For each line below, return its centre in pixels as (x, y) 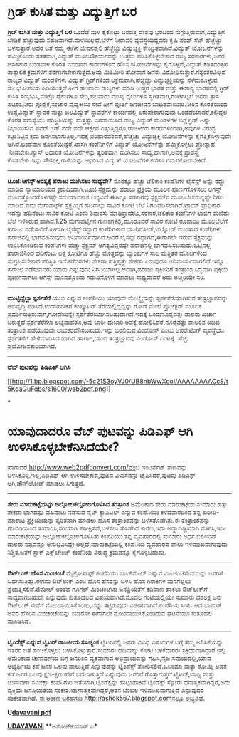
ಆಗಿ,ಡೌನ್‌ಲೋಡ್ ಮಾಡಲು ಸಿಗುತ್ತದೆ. (46, 483)
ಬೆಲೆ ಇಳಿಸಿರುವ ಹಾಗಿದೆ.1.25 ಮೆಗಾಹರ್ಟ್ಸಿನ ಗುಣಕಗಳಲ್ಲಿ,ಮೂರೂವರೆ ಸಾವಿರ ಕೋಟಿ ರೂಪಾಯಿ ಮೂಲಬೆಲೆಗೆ (118, 221)
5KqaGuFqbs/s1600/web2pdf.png (57, 389)
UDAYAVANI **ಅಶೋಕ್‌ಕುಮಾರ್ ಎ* (53, 726)
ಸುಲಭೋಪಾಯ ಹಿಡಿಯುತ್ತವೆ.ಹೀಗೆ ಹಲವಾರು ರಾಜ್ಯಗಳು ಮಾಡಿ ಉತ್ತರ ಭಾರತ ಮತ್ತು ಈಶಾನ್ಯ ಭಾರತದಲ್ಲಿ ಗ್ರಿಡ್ (118, 88)
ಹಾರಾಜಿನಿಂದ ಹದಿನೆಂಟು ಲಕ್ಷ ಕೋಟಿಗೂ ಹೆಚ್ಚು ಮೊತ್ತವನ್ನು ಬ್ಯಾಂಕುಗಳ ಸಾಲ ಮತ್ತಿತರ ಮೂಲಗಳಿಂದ (107, 253)
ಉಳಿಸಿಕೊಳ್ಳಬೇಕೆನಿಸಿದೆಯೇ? (63, 447)
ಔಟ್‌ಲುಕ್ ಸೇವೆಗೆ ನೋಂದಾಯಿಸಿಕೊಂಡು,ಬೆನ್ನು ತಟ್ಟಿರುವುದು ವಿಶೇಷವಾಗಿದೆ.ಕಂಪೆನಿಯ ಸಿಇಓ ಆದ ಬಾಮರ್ (115, 605)
